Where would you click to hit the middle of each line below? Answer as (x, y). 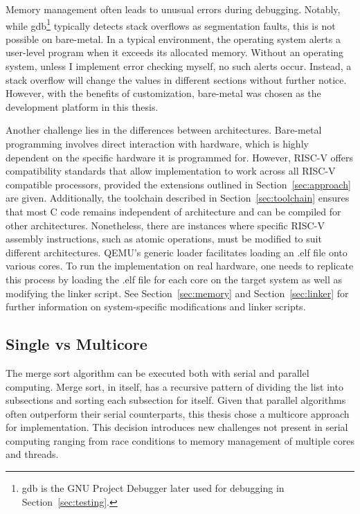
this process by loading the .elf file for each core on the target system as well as (174, 279)
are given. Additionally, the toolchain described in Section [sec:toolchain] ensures (178, 198)
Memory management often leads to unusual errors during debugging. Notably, (173, 9)
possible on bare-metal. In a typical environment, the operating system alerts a (173, 38)
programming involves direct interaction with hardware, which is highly (157, 143)
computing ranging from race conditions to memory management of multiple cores (180, 440)
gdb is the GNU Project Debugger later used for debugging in (153, 488)
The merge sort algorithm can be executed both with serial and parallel (157, 372)
